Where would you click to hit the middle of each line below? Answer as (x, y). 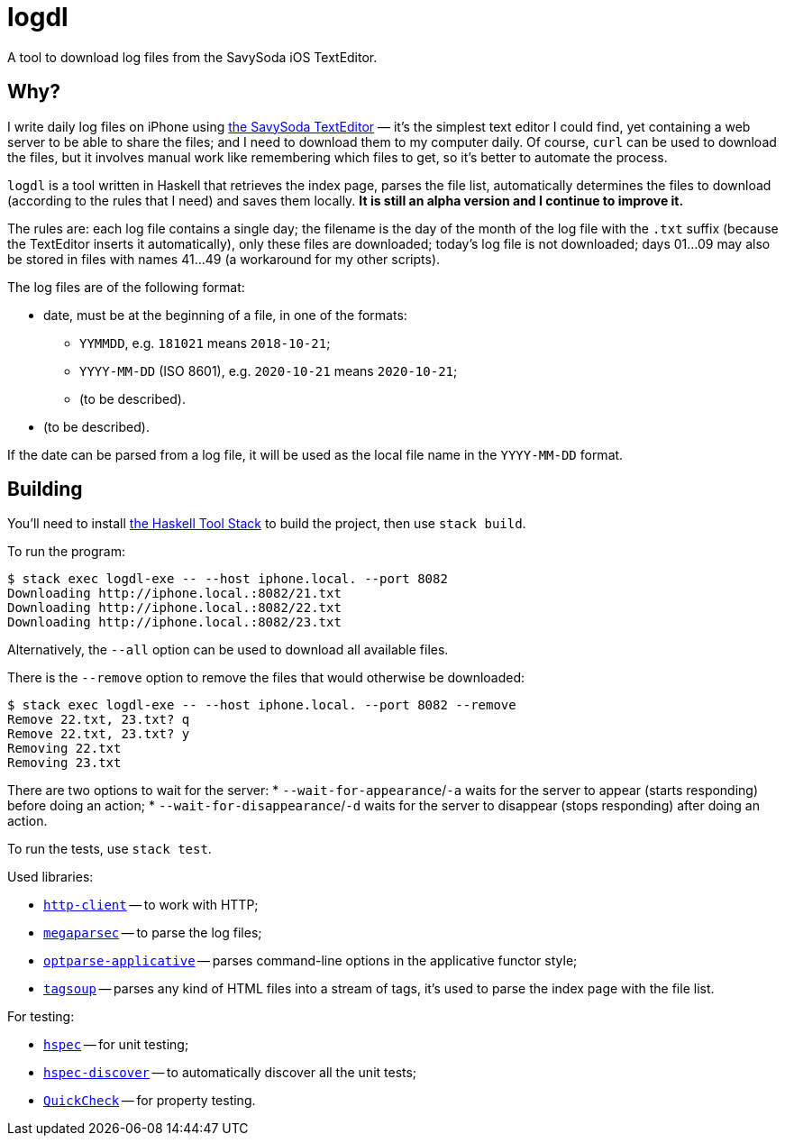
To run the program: (67, 552)
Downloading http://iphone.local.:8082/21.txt (174, 594)
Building (45, 489)
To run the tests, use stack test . (110, 849)
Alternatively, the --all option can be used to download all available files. (228, 650)
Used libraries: (50, 877)
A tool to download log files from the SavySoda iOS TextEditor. (192, 57)
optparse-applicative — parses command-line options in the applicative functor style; (310, 961)
